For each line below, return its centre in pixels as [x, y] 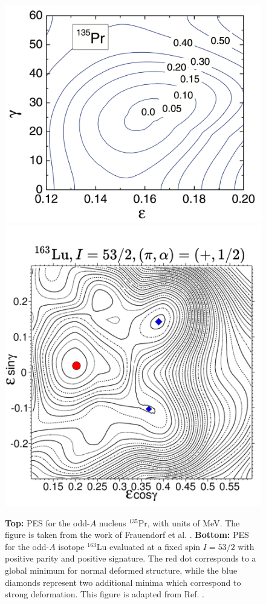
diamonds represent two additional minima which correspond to [123, 582]
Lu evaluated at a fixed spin [148, 546]
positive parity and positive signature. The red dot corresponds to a [131, 558]
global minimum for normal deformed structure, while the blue [121, 570]
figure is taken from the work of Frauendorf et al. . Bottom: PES [127, 535]
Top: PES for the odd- [47, 522]
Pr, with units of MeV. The [189, 522]
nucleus [112, 522]
